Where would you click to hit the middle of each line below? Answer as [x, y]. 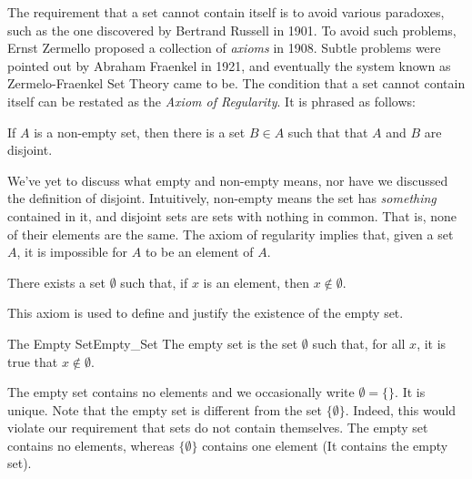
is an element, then [256, 282]
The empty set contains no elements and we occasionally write [181, 392]
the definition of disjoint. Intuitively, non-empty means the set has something [222, 198]
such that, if [154, 282]
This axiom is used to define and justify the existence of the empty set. [206, 313]
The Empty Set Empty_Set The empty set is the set [153, 343]
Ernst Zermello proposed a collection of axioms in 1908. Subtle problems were [224, 48]
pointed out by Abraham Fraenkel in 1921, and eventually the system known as [229, 65]
